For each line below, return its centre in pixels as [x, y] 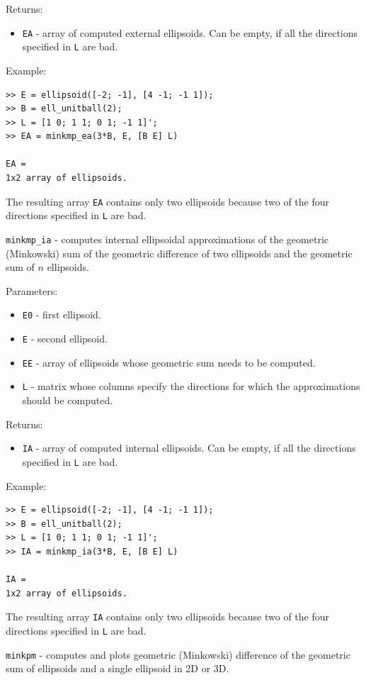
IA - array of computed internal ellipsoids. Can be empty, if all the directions [189, 448]
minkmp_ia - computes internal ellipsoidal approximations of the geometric [167, 239]
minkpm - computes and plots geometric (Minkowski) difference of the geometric [178, 654]
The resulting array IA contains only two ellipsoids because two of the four [168, 617]
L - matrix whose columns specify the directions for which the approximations [191, 386]
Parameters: [32, 290]
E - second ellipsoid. [65, 339]
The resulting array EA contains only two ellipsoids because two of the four [168, 201]
